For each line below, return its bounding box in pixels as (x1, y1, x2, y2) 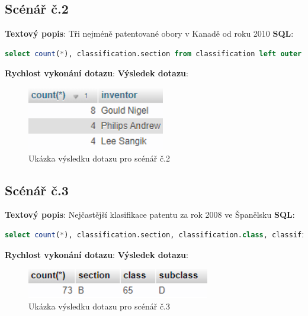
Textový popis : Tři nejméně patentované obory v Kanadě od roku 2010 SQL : (5, 27, 294, 40)
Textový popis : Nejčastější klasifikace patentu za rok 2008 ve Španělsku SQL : (5, 208, 295, 221)
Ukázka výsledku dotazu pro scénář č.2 (28, 151, 171, 164)
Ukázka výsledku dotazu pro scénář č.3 (28, 299, 171, 312)
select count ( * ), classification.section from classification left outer (5, 49, 302, 58)
